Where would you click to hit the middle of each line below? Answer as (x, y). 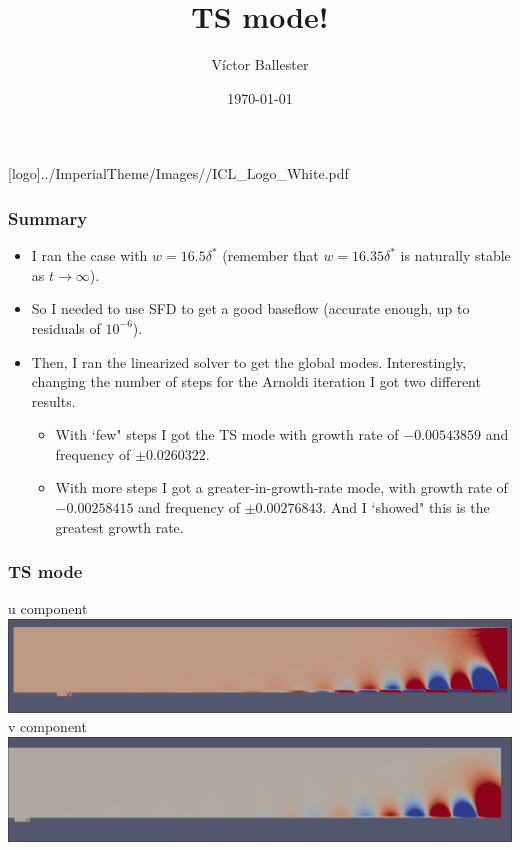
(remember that (270, 255)
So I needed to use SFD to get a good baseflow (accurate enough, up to (250, 308)
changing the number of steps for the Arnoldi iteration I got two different (256, 381)
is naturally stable (455, 255)
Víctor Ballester (260, 64)
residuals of (66, 327)
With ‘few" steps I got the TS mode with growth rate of (227, 434)
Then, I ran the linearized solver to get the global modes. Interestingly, (249, 361)
